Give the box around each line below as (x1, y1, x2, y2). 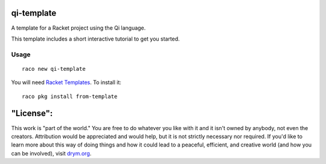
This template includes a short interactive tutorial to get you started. (11, 35, 181, 42)
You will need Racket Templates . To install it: (11, 79, 122, 86)
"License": (11, 108, 53, 119)
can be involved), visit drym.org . (11, 149, 92, 157)
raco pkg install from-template (22, 93, 118, 100)
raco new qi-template (22, 65, 86, 72)
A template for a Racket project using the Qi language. (11, 24, 146, 31)
